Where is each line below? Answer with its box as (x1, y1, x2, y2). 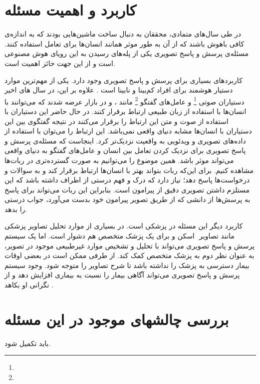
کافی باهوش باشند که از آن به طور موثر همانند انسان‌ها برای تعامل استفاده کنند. (4, 38, 245, 48)
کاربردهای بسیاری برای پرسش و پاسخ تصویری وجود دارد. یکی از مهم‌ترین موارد (4, 74, 243, 85)
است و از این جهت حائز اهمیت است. (4, 57, 115, 68)
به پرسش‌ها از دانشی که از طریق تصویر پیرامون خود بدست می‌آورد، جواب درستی (4, 194, 251, 204)
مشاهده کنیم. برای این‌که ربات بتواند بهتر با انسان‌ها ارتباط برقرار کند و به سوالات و (4, 164, 254, 175)
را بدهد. (4, 203, 27, 214)
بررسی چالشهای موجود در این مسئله (4, 308, 229, 329)
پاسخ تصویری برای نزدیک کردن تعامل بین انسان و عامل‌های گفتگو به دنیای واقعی (4, 145, 246, 155)
